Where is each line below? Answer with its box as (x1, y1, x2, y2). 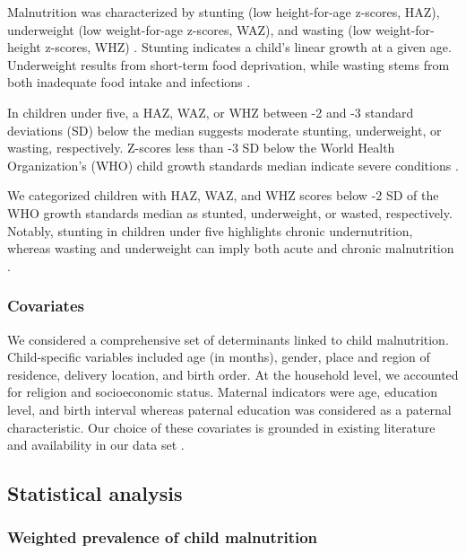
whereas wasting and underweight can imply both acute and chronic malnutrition (7, 239, 454, 258)
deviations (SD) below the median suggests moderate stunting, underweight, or (7, 120, 442, 139)
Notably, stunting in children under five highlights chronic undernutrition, (7, 221, 413, 240)
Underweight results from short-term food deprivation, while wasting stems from (7, 55, 450, 74)
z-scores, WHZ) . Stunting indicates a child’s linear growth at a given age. (45, 38, 452, 57)
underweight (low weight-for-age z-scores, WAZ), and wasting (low (7, 20, 372, 39)
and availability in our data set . (7, 435, 185, 454)
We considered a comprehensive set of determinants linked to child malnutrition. (7, 329, 449, 348)
